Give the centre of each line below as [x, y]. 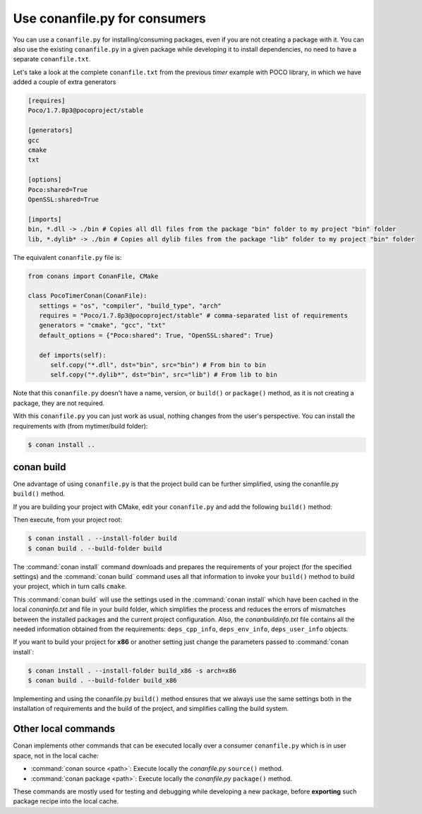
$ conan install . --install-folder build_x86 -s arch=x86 [132, 670]
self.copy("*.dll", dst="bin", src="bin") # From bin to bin [158, 365]
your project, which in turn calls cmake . [70, 587]
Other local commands [64, 729]
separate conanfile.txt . [52, 59]
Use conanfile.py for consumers [109, 18]
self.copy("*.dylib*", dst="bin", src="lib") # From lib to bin [164, 375]
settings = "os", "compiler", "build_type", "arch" [130, 306]
